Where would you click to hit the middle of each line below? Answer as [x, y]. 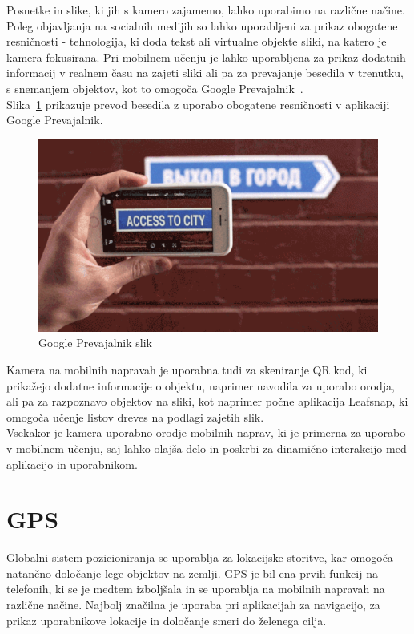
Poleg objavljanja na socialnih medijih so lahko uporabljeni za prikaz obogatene [202, 25]
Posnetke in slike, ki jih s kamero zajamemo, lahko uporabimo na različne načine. [206, 10]
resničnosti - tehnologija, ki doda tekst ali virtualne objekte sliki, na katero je [197, 41]
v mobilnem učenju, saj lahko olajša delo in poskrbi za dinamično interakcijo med [207, 448]
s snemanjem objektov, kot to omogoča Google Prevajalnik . [155, 88]
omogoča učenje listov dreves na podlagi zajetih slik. [135, 416]
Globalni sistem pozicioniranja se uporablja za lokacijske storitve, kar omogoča [200, 557]
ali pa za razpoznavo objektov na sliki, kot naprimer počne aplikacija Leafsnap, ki [207, 401]
